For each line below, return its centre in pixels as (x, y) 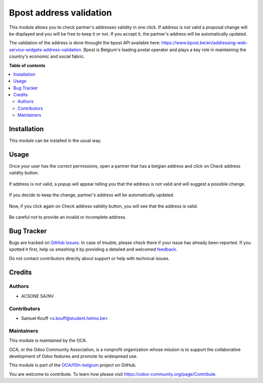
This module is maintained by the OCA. (48, 341)
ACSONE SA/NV (38, 296)
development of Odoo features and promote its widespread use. (73, 356)
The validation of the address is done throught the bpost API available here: (85, 43)
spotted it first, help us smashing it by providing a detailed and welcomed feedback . (93, 249)
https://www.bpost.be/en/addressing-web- (205, 43)
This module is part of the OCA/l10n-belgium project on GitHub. (73, 365)
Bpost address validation (60, 13)
